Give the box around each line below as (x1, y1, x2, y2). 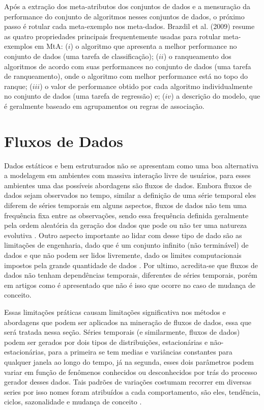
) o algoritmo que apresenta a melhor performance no (70, 41, 237, 51)
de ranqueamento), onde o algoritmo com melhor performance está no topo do (4, 71, 248, 81)
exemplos (4, 41, 33, 51)
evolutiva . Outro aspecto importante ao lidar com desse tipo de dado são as (4, 229, 242, 240)
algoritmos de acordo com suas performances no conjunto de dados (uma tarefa (4, 61, 251, 71)
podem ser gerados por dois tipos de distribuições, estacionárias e (4, 336, 208, 347)
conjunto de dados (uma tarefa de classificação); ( (4, 50, 159, 61)
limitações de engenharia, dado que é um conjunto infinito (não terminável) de (4, 240, 249, 250)
